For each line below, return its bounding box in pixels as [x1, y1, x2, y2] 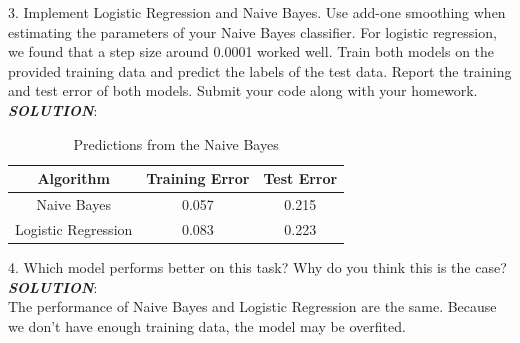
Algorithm [37, 168, 110, 189]
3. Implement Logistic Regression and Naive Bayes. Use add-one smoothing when [8, 2, 506, 22]
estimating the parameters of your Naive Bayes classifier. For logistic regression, [8, 21, 497, 42]
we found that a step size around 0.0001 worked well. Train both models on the [8, 41, 495, 62]
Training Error [146, 168, 250, 189]
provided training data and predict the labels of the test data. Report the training [8, 60, 512, 81]
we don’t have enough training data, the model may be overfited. [8, 315, 406, 336]
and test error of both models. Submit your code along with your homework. [8, 80, 478, 101]
